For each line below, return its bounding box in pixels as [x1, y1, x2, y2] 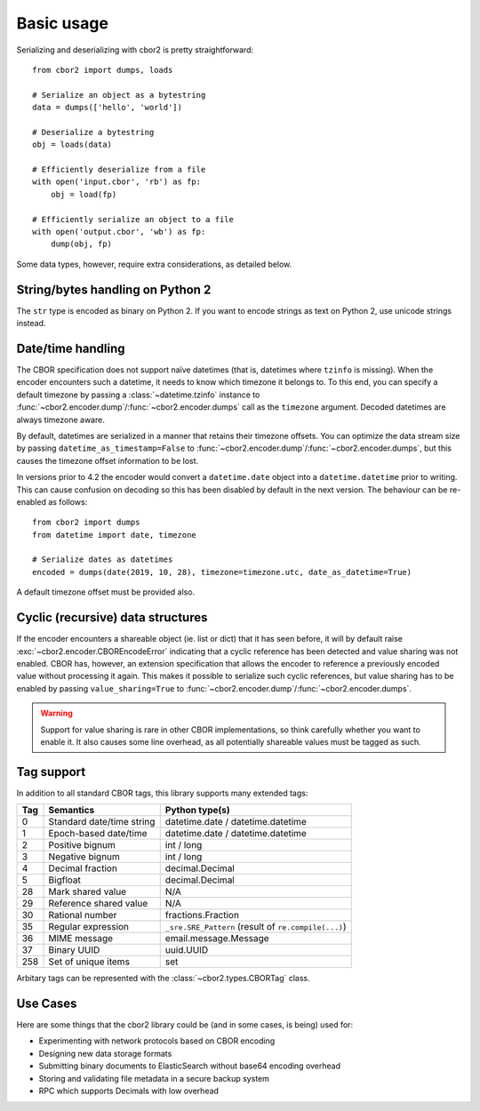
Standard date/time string [48, 816, 156, 828]
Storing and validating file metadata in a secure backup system [38, 1073, 270, 1083]
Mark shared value [48, 885, 127, 898]
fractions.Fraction [164, 909, 240, 922]
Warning [40, 707, 73, 719]
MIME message [48, 932, 114, 945]
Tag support [16, 764, 86, 779]
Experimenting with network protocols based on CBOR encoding [38, 1035, 276, 1046]
